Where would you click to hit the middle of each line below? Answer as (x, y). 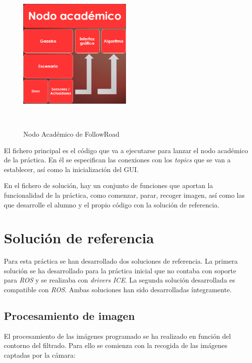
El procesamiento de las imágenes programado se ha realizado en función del (118, 336)
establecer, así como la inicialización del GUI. (71, 169)
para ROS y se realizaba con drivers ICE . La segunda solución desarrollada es (120, 280)
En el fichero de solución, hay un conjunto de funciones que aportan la (109, 185)
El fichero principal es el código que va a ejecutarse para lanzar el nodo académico (126, 150)
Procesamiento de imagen (70, 316)
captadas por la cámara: (40, 355)
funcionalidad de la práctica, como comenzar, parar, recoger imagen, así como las (124, 195)
